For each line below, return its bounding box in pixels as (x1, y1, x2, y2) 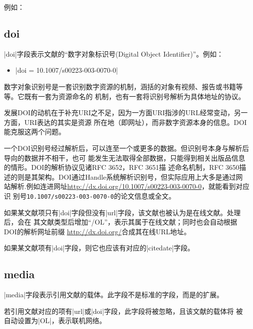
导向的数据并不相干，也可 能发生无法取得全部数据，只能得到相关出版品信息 (4, 152, 245, 163)
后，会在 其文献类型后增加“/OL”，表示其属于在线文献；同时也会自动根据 (4, 217, 237, 227)
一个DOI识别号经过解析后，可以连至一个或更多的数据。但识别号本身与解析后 (4, 143, 249, 153)
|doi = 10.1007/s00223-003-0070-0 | (15, 65, 118, 75)
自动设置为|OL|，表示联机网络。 (4, 315, 106, 326)
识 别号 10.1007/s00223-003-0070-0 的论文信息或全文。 (4, 190, 175, 201)
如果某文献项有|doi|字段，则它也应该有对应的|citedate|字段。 (4, 243, 195, 253)
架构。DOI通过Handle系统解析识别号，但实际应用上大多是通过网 (38, 171, 243, 182)
